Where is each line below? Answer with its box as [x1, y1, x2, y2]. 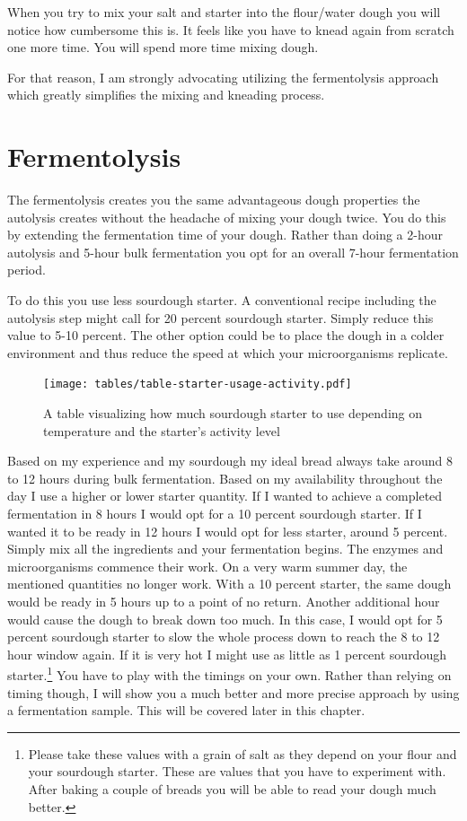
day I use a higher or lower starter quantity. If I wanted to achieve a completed [7, 486, 443, 505]
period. [7, 260, 46, 279]
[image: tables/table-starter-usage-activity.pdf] [43, 378, 352, 391]
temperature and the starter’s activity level [43, 421, 280, 440]
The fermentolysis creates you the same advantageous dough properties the [7, 190, 420, 209]
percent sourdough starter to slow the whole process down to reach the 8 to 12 [7, 627, 440, 646]
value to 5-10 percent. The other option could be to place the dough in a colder [7, 326, 445, 345]
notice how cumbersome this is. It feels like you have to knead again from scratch [7, 20, 454, 39]
